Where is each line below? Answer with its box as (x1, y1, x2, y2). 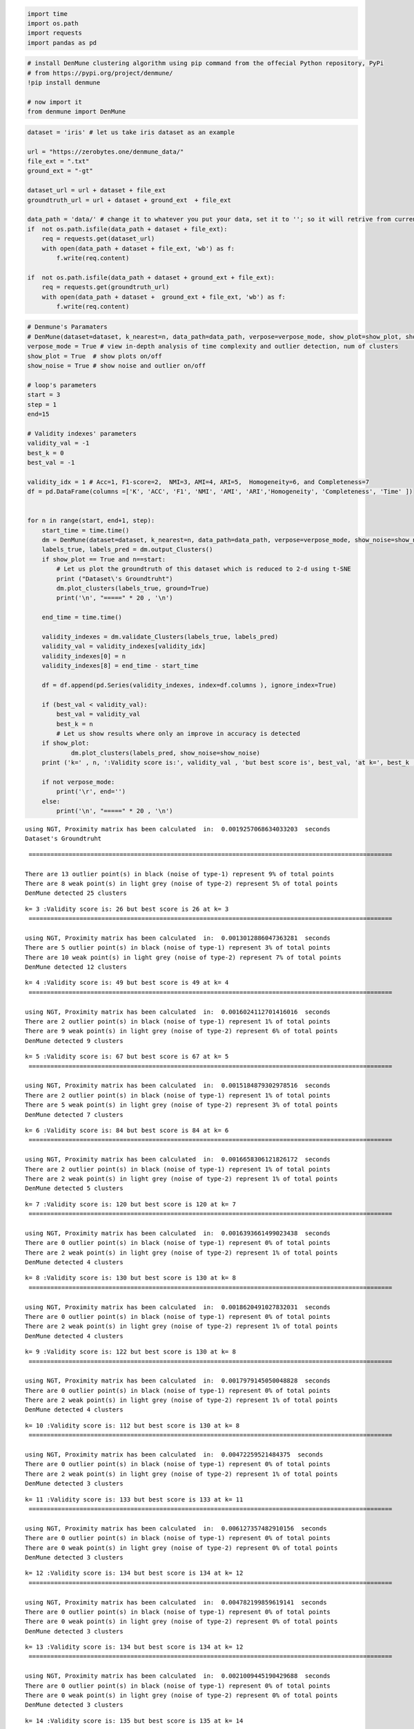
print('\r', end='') (56, 788, 126, 795)
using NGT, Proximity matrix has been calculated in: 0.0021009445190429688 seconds (25, 1672, 331, 1680)
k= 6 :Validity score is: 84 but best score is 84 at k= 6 (25, 1126, 229, 1134)
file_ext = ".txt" (27, 158, 90, 165)
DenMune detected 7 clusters (25, 1111, 124, 1118)
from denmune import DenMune (27, 108, 126, 115)
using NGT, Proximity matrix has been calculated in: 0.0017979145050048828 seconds (25, 1377, 331, 1385)
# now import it (27, 98, 83, 106)
